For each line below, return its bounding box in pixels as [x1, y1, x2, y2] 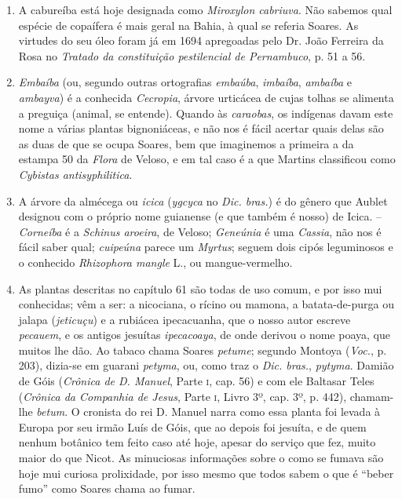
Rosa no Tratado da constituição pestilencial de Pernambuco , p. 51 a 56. [18, 47, 366, 64]
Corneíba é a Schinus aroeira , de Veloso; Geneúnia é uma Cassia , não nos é [18, 223, 382, 239]
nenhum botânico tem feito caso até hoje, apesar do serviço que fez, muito [18, 434, 376, 450]
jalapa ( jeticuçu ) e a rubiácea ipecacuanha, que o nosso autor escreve [18, 311, 351, 327]
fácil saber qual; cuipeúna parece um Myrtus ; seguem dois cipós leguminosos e [18, 239, 393, 255]
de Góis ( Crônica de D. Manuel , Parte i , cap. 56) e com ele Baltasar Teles [18, 373, 375, 389]
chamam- [349, 388, 394, 404]
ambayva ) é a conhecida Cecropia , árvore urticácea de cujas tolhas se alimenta [18, 89, 394, 105]
